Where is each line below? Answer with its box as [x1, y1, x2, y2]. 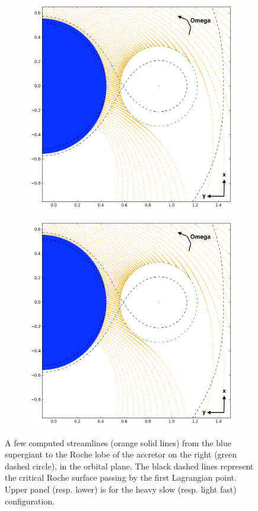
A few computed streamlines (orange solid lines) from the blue [5, 436, 231, 449]
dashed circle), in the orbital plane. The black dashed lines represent [5, 459, 254, 472]
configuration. [5, 494, 55, 507]
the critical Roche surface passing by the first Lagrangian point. [5, 471, 237, 484]
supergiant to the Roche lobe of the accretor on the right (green [5, 448, 237, 460]
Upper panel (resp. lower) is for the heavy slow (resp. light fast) [5, 483, 237, 495]
